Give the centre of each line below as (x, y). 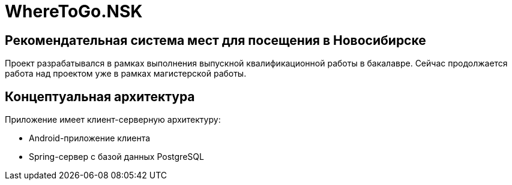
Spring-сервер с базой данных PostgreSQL (116, 157)
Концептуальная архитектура (100, 96)
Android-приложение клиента (90, 138)
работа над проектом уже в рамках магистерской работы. (126, 74)
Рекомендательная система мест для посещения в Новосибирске (215, 40)
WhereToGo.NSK (74, 11)
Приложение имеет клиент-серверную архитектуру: (113, 120)
